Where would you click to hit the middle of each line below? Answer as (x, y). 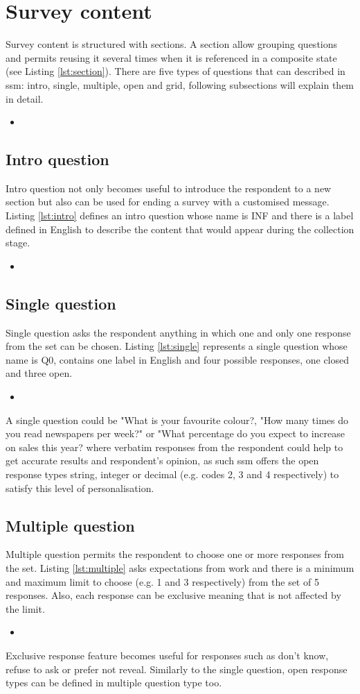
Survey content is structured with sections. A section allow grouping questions (172, 44)
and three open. (39, 373)
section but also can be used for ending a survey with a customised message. (168, 202)
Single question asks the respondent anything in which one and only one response (178, 332)
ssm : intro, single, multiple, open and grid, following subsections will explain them (180, 84)
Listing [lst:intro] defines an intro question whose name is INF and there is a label (180, 215)
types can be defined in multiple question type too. (114, 683)
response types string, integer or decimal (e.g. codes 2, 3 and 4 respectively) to (172, 474)
